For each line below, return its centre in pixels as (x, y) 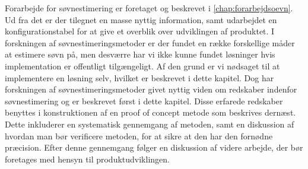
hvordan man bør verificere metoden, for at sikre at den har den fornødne (139, 135)
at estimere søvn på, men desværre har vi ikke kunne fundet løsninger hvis (140, 54)
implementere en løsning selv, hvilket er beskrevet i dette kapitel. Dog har (139, 77)
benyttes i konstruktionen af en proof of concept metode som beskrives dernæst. (150, 112)
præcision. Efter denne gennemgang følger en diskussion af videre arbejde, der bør (154, 147)
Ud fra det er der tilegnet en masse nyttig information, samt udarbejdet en (141, 19)
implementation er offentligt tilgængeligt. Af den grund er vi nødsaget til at (142, 66)
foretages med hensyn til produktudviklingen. (87, 159)
